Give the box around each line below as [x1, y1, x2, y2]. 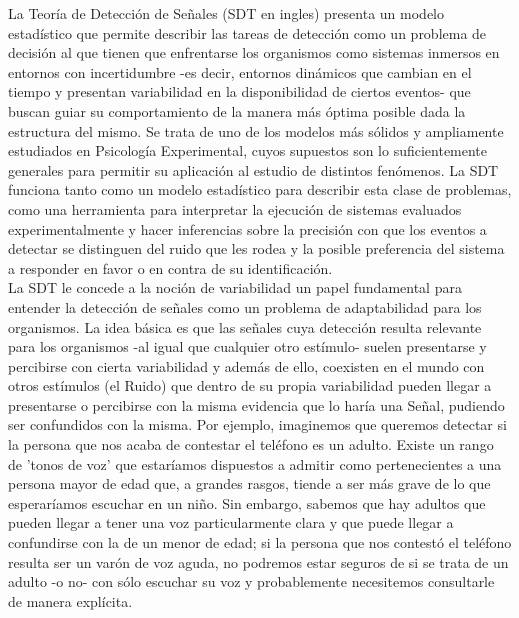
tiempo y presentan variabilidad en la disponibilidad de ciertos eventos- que [8, 81, 471, 102]
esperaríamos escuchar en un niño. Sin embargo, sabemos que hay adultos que [8, 492, 486, 513]
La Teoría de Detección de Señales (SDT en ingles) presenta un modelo [8, 3, 445, 23]
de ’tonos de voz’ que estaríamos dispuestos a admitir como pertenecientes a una [8, 453, 502, 474]
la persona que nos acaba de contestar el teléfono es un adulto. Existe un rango [8, 434, 494, 455]
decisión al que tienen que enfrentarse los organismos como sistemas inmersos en [8, 42, 500, 63]
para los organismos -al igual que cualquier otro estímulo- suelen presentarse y [8, 336, 487, 357]
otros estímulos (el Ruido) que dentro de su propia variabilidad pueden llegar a [8, 375, 492, 396]
